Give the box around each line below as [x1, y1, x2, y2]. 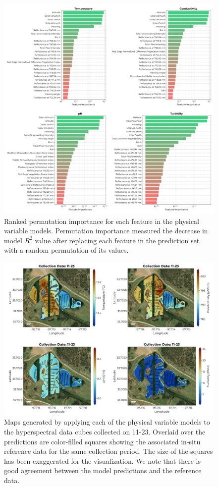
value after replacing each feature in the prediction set [35, 235, 200, 245]
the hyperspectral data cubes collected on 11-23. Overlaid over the [4, 427, 206, 437]
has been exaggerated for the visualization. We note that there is [4, 455, 201, 466]
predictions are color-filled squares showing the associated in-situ [4, 436, 201, 446]
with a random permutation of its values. [4, 245, 129, 255]
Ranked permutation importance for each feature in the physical [4, 216, 200, 226]
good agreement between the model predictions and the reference [4, 465, 202, 476]
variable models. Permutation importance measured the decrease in [4, 225, 208, 236]
